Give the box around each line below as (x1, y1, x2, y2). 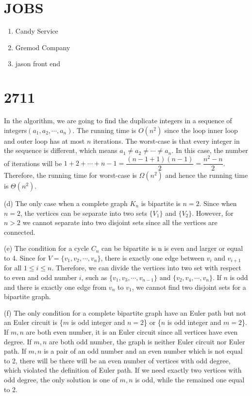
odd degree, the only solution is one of (4, 374, 118, 384)
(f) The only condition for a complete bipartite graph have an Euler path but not (4, 307, 246, 318)
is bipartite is (141, 198, 181, 208)
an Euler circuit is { (4, 317, 63, 327)
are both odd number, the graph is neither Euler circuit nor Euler (49, 336, 245, 346)
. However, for (192, 207, 234, 218)
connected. (4, 226, 35, 237)
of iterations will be (4, 158, 62, 168)
